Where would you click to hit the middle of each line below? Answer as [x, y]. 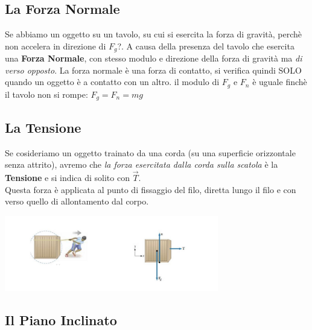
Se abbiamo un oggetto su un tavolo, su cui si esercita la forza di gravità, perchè [153, 34]
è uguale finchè [280, 82]
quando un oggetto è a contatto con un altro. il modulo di [112, 82]
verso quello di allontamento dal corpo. [77, 201]
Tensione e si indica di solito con [67, 177]
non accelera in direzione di [56, 46]
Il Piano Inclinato [61, 319]
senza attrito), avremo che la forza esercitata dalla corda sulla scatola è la [142, 164]
